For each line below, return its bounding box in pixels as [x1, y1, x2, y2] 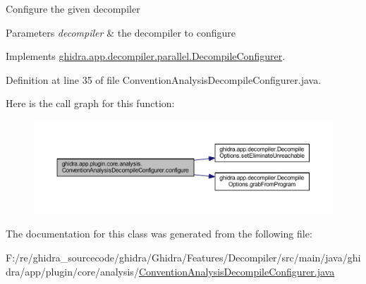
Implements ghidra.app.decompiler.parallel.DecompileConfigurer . [6, 49, 286, 63]
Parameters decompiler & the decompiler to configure [6, 25, 236, 39]
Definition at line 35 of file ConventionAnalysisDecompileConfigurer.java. [6, 72, 322, 87]
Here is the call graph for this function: [6, 96, 175, 111]
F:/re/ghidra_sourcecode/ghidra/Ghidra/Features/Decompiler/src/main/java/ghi [6, 250, 361, 265]
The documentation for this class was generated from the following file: [6, 226, 312, 241]
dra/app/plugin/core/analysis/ [6, 264, 139, 278]
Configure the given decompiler [6, 1, 140, 16]
